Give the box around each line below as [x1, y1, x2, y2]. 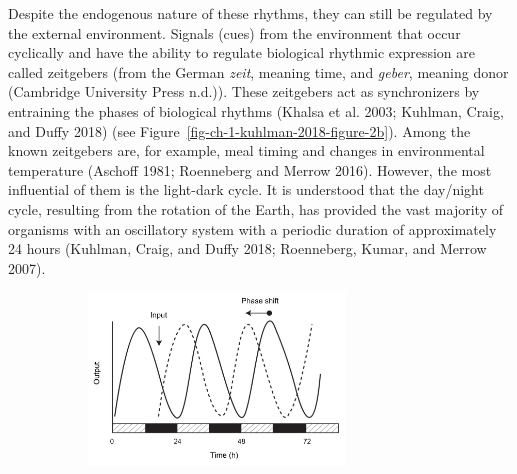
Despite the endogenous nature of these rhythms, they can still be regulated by [8, 3, 493, 23]
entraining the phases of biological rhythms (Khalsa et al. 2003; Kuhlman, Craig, [8, 100, 504, 121]
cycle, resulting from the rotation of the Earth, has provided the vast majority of [8, 198, 503, 219]
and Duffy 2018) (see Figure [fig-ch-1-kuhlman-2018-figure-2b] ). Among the [8, 120, 471, 141]
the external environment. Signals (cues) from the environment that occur [8, 22, 461, 43]
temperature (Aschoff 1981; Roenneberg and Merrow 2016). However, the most [8, 159, 492, 180]
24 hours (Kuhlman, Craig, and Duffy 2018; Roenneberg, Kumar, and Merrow [8, 238, 487, 259]
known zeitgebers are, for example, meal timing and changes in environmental [8, 140, 485, 161]
